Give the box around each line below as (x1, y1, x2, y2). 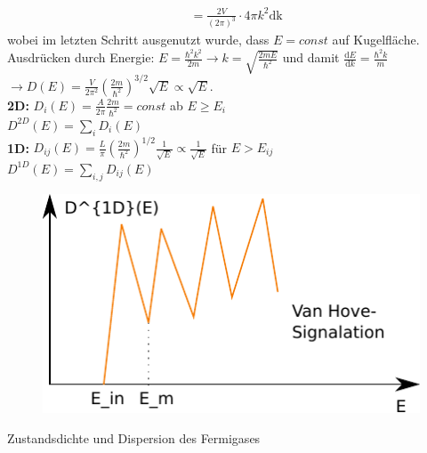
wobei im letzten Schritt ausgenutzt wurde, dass (7, 30, 270, 49)
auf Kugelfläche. (332, 30, 420, 49)
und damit (282, 48, 340, 67)
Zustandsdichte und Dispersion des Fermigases (7, 428, 261, 447)
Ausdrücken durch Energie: (7, 48, 155, 67)
